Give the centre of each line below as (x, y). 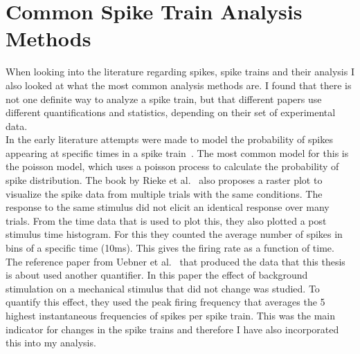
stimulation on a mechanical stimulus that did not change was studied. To (163, 288)
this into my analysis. (51, 343)
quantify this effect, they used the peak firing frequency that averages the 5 (165, 302)
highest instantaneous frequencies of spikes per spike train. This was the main (171, 315)
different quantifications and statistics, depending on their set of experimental (171, 112)
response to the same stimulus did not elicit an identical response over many (168, 207)
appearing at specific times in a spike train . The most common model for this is (177, 152)
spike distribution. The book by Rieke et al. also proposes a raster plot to (164, 180)
